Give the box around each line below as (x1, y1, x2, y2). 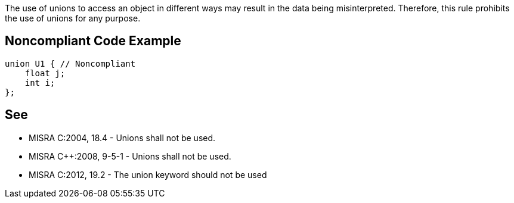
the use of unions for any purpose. (5, 13, 141, 23)
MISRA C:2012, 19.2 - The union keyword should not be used (29, 169, 267, 180)
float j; (24, 68, 66, 78)
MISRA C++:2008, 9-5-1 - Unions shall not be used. (29, 151, 231, 161)
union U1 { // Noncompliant (5, 58, 136, 68)
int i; (24, 77, 55, 88)
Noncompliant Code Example (5, 33, 181, 49)
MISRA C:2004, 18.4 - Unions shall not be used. (29, 132, 216, 143)
